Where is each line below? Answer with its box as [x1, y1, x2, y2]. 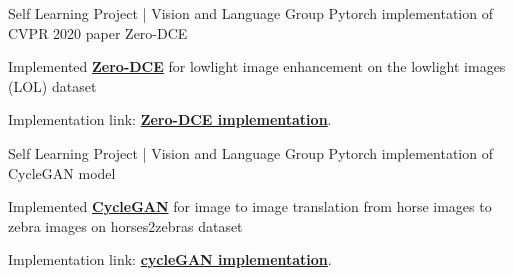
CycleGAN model [8, 162, 116, 183]
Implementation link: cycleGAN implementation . [8, 249, 332, 270]
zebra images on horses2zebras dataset [8, 215, 243, 236]
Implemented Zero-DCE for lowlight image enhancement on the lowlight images [8, 56, 506, 77]
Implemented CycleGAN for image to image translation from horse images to [8, 196, 492, 217]
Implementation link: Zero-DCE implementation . [8, 109, 332, 130]
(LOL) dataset [8, 75, 97, 96]
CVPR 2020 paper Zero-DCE [8, 22, 188, 43]
